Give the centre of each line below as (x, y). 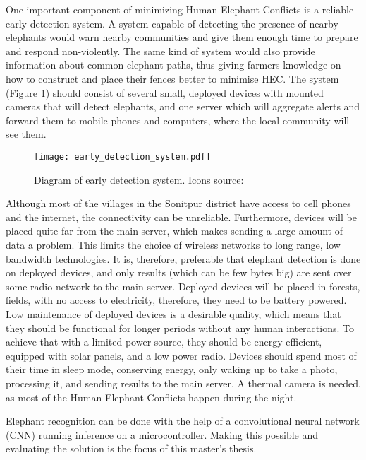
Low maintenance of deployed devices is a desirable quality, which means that (173, 313)
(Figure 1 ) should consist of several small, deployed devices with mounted (165, 92)
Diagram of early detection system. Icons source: (139, 179)
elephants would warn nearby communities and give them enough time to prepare (182, 37)
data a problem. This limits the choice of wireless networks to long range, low (173, 244)
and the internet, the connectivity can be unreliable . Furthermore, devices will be (181, 217)
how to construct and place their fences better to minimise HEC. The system (172, 78)
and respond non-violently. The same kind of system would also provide (160, 51)
